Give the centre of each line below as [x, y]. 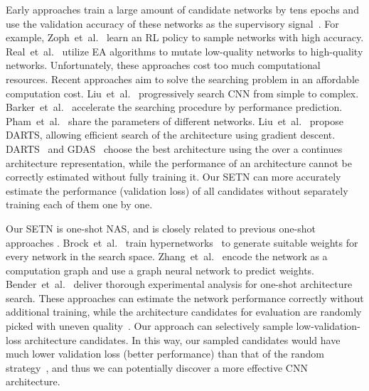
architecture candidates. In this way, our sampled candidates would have [182, 339]
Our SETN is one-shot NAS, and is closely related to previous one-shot [161, 228]
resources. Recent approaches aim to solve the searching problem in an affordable [182, 79]
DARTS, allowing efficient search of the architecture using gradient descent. [171, 135]
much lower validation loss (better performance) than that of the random [165, 354]
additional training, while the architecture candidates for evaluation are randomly [184, 312]
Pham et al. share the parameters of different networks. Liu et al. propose [175, 120]
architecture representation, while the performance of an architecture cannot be [179, 162]
